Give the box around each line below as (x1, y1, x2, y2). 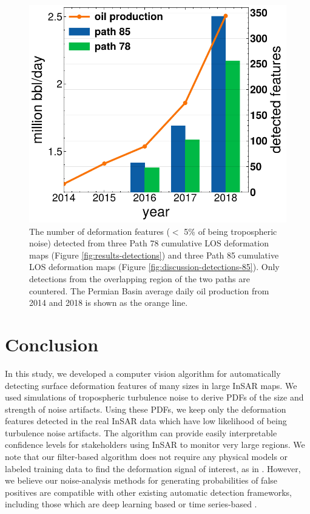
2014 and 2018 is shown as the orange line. (29, 296, 188, 309)
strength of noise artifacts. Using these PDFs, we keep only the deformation (5, 402, 286, 415)
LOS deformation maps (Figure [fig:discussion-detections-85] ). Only (29, 260, 280, 273)
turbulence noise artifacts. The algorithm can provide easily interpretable (5, 426, 277, 439)
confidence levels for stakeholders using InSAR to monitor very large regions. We (5, 438, 305, 451)
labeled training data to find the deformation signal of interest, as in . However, (5, 462, 301, 475)
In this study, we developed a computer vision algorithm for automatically (5, 367, 281, 379)
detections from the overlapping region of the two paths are (29, 272, 250, 285)
